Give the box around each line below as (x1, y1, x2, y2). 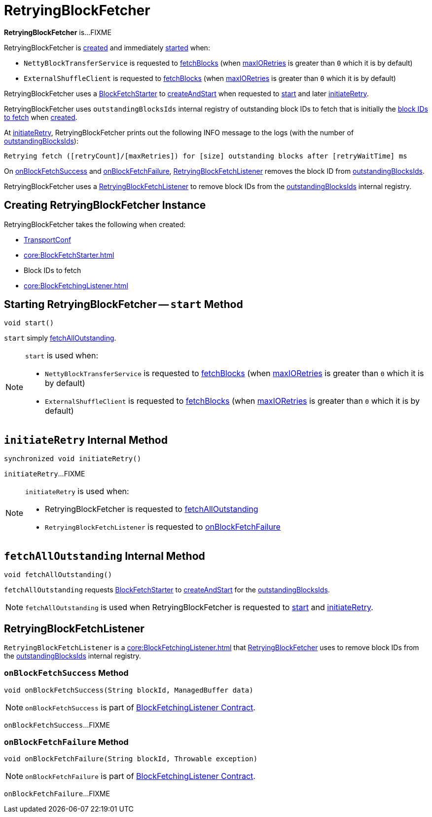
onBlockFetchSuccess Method (4, 668, 129, 678)
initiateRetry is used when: (25, 486, 129, 497)
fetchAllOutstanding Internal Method (4, 549, 205, 562)
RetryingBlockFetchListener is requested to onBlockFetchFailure (45, 522, 281, 532)
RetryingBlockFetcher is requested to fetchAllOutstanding (45, 504, 258, 514)
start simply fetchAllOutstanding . (4, 334, 116, 343)
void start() (4, 319, 54, 327)
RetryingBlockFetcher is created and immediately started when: (4, 43, 210, 52)
